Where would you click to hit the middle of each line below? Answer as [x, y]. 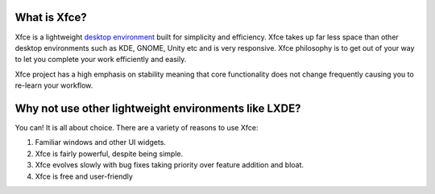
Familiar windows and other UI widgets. [101, 142]
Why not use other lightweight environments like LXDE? [158, 108]
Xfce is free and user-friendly [84, 176]
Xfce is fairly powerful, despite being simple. [109, 154]
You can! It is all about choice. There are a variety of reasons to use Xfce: [137, 127]
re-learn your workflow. [54, 85]
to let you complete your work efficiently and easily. [101, 60]
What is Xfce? [51, 17]
